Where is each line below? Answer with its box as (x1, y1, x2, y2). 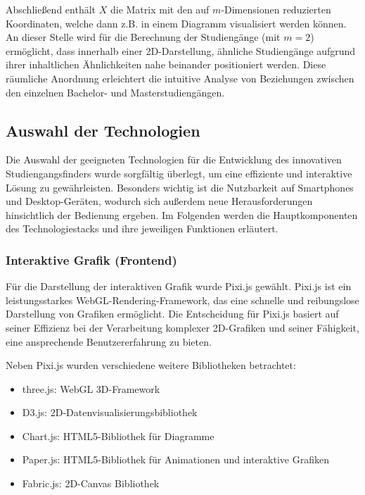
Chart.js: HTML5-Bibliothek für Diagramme (22, 428, 214, 443)
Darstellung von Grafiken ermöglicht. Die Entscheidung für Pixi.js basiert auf (6, 306, 339, 321)
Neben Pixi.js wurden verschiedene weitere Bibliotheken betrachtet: (6, 358, 296, 372)
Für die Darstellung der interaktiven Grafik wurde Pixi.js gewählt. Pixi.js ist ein (6, 279, 352, 294)
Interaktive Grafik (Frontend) (6, 251, 177, 268)
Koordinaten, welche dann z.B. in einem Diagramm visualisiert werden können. (6, 15, 347, 30)
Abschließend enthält (6, 2, 96, 16)
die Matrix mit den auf (110, 2, 210, 16)
